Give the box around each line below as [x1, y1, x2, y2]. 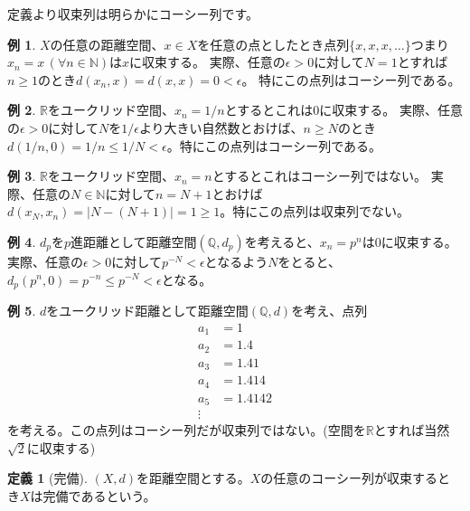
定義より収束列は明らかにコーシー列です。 [7, 5, 259, 23]
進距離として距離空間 [70, 232, 197, 251]
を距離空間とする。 [136, 468, 250, 487]
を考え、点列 [291, 300, 368, 319]
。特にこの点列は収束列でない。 [220, 202, 410, 221]
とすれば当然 [373, 421, 450, 440]
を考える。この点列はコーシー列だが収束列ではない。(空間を [7, 421, 366, 440]
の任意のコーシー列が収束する [260, 468, 438, 487]
